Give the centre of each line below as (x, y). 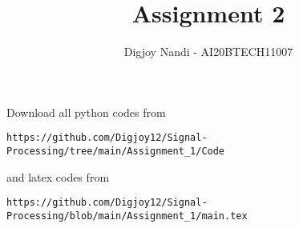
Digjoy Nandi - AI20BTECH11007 (208, 52)
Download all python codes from (86, 112)
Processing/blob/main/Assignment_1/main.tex (127, 216)
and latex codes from (58, 176)
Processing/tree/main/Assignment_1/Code (116, 151)
